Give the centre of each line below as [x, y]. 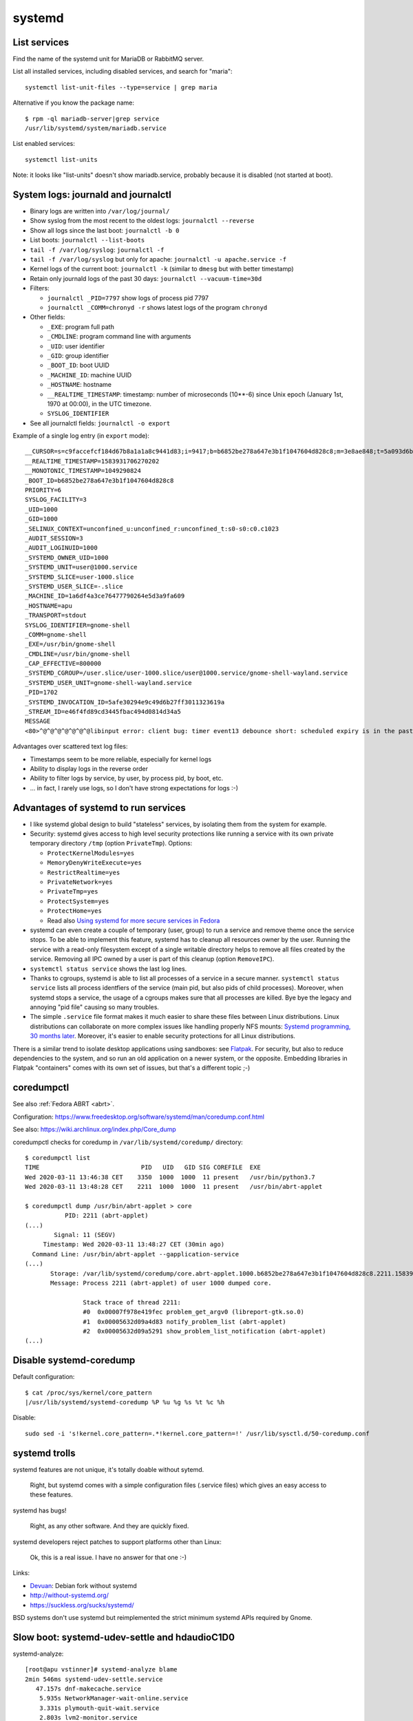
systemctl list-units [61, 159]
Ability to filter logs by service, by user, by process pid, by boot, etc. [127, 779]
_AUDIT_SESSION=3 [54, 538]
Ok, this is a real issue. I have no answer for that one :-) [108, 1558]
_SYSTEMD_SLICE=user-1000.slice [80, 577]
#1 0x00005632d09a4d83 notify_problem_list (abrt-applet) [184, 1321]
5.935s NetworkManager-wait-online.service [114, 1698]
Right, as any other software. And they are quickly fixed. [109, 1526]
